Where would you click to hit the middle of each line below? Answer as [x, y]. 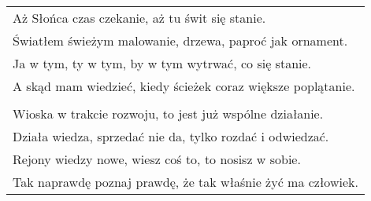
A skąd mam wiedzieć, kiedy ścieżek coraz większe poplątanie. [184, 86]
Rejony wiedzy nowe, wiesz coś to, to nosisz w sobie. [157, 159]
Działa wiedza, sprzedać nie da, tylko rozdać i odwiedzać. [171, 136]
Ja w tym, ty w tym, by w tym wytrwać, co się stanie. [162, 63]
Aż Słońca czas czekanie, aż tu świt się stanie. [139, 18]
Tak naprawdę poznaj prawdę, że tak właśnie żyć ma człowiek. [185, 182]
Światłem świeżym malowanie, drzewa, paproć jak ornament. [180, 40]
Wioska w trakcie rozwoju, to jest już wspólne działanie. [168, 113]
